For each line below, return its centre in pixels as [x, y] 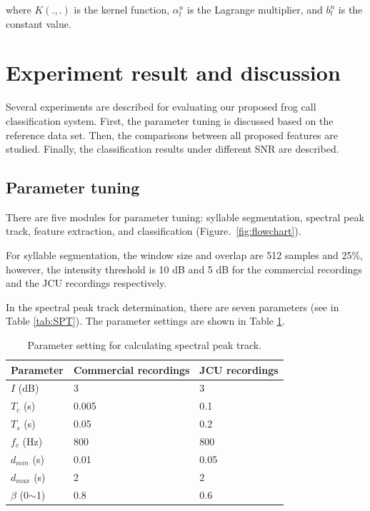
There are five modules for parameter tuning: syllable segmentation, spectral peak [185, 217]
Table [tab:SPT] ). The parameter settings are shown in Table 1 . [145, 321]
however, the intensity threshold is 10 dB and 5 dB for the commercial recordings [184, 269]
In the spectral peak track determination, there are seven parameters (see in [172, 307]
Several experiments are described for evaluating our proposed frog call [161, 107]
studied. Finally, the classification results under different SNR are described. [172, 149]
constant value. [39, 23]
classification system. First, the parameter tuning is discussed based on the [170, 120]
